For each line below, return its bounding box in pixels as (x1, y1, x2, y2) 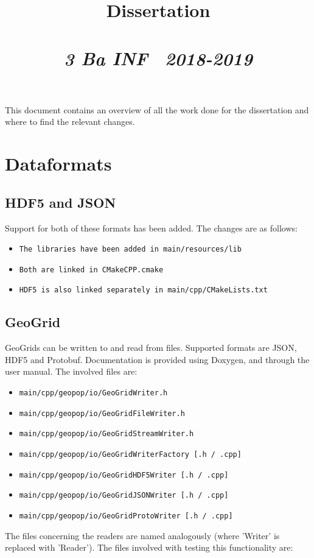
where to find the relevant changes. (5, 115, 135, 128)
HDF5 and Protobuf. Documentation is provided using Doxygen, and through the (5, 353, 310, 366)
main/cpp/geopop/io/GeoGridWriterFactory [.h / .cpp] (19, 450, 242, 459)
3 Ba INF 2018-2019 (64, 45, 253, 71)
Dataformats (5, 151, 112, 176)
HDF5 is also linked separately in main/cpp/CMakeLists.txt (19, 286, 268, 295)
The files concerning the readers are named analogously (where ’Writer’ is (5, 529, 280, 542)
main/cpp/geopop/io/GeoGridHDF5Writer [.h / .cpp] (19, 470, 229, 479)
